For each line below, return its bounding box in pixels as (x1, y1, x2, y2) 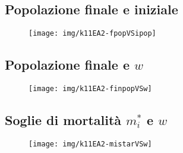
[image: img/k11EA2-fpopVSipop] (29, 29, 156, 38)
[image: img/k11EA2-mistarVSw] (29, 139, 152, 148)
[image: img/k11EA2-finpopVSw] (29, 85, 152, 93)
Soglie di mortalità (5, 111, 122, 129)
